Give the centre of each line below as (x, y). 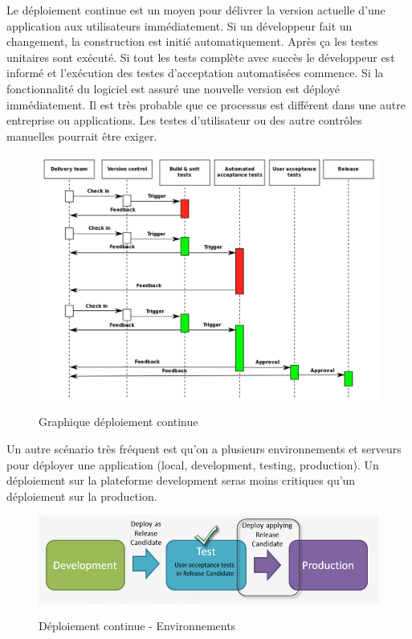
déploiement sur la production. (82, 496)
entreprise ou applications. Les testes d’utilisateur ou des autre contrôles (184, 120)
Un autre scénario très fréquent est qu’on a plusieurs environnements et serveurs (204, 449)
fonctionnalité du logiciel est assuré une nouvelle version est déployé (173, 88)
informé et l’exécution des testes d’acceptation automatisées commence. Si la (195, 73)
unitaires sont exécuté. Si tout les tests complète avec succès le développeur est (201, 57)
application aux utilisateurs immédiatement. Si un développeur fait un (179, 25)
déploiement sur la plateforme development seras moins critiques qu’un (181, 480)
